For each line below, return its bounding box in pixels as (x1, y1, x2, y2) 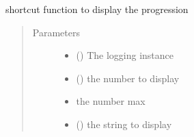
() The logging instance (76, 48, 174, 62)
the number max (76, 94, 145, 108)
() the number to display (76, 71, 180, 85)
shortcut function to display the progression (5, 2, 189, 16)
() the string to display (76, 116, 172, 131)
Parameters (32, 25, 80, 39)
